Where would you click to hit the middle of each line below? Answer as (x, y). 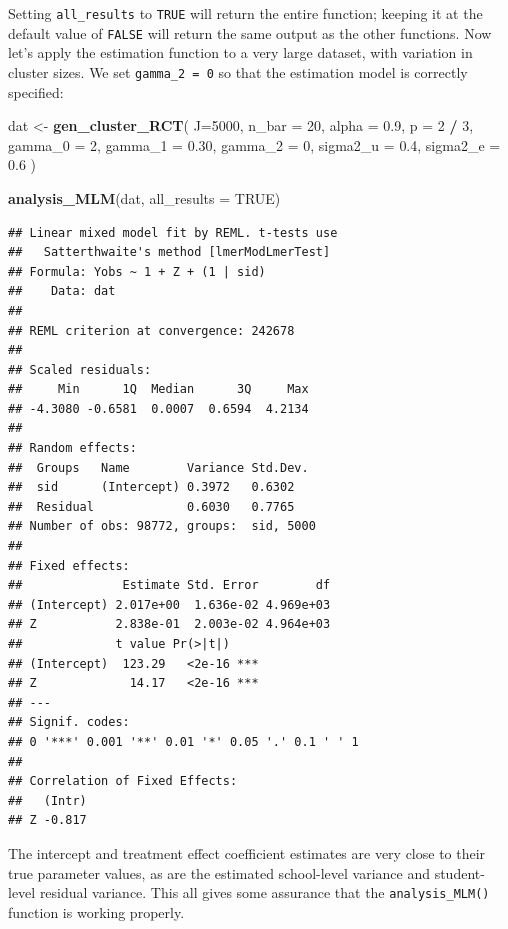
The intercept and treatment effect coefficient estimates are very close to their (247, 852)
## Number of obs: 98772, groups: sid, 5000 (162, 526)
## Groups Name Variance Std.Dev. (158, 467)
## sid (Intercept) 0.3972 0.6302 (151, 487)
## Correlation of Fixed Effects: (123, 781)
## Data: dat (62, 291)
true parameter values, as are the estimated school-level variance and (219, 872)
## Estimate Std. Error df (169, 585)
